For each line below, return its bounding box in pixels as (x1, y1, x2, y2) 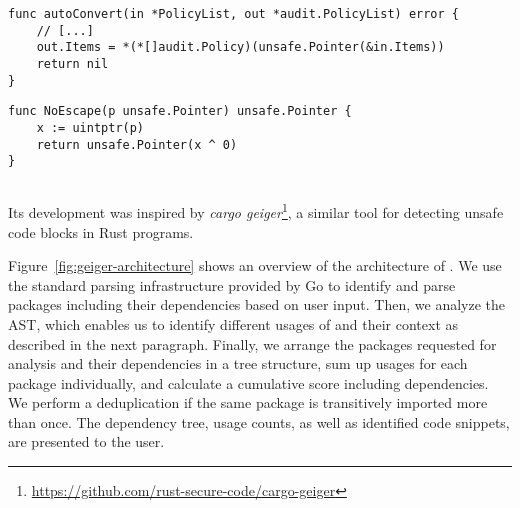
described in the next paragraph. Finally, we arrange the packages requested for (8, 333, 497, 354)
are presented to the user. (8, 431, 165, 452)
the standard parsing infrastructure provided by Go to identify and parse (8, 274, 456, 295)
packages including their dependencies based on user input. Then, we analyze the (8, 294, 505, 315)
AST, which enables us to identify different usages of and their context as (8, 313, 459, 334)
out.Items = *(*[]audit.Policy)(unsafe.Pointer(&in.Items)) (36, 40, 445, 55)
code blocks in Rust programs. (8, 221, 194, 242)
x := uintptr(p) (36, 120, 145, 135)
